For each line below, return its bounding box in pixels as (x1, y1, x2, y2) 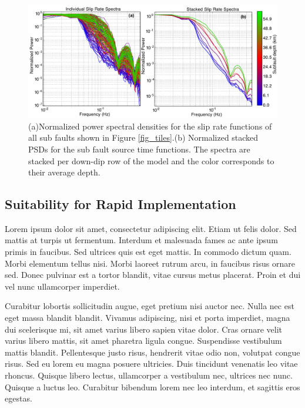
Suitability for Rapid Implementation (5, 195, 236, 213)
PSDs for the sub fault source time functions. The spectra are (28, 142, 250, 155)
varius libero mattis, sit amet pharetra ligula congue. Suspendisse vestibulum (5, 334, 282, 347)
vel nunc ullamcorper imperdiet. (5, 280, 120, 292)
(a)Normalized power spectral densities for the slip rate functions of (28, 120, 272, 132)
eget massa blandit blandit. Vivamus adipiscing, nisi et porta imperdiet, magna (5, 311, 290, 324)
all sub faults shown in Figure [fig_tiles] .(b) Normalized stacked (28, 131, 259, 144)
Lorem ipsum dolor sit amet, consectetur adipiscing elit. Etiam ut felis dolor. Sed (5, 222, 297, 234)
